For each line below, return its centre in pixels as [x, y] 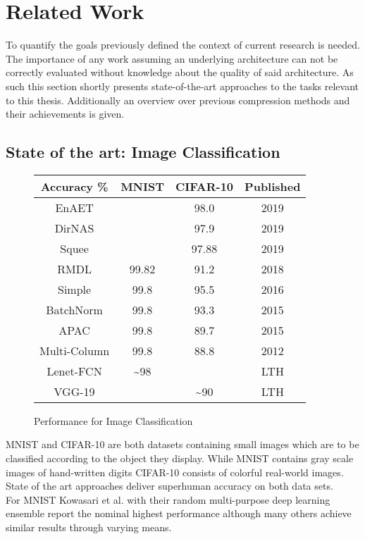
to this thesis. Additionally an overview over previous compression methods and [178, 100]
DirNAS [74, 228]
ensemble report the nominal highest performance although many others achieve [179, 513]
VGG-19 [74, 391]
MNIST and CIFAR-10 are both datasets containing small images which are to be [182, 444]
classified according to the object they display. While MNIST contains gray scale [180, 458]
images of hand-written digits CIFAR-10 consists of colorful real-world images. [175, 472]
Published [273, 186]
